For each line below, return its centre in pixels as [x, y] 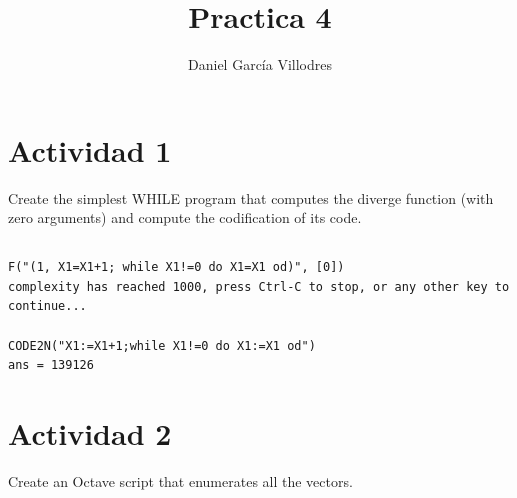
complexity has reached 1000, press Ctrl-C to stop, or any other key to [259, 286]
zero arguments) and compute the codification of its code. [185, 217]
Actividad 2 [90, 432]
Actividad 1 [90, 149]
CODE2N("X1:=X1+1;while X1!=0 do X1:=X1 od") [162, 345]
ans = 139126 [51, 365]
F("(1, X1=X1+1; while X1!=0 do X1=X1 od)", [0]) [176, 267]
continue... [47, 306]
